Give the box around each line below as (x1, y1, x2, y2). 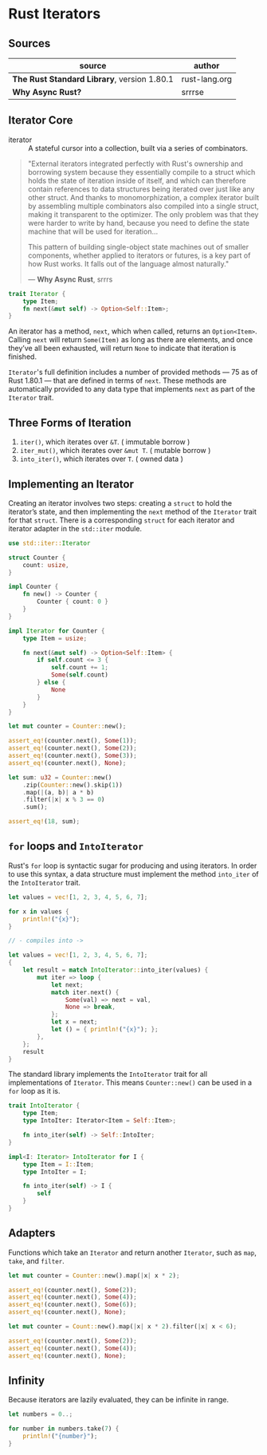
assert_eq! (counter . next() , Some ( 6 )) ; (8, 1301, 137, 1309)
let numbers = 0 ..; (8, 1410, 73, 1418)
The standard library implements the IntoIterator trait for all (8, 1070, 208, 1079)
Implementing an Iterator (8, 477, 134, 491)
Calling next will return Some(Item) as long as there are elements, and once (8, 335, 253, 345)
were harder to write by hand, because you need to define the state (27, 218, 249, 227)
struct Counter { (8, 554, 66, 562)
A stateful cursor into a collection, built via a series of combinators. (28, 143, 249, 152)
